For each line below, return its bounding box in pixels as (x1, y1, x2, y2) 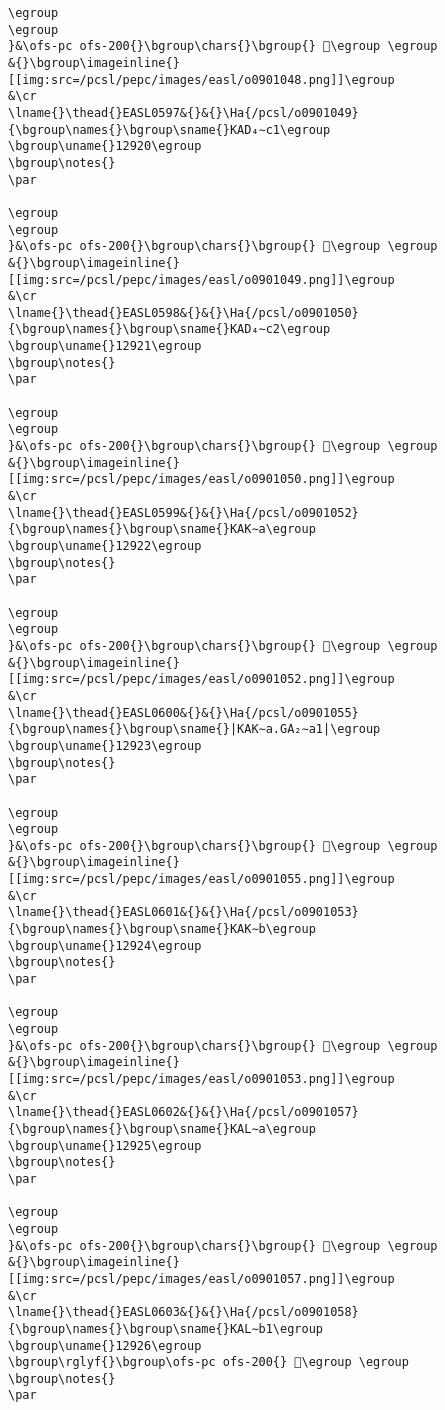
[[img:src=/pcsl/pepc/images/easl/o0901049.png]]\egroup (8, 272, 395, 287)
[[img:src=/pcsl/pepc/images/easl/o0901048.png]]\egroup (8, 72, 395, 87)
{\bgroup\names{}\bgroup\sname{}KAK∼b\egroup (8, 922, 316, 937)
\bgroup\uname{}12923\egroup (8, 738, 202, 753)
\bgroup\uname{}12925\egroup (8, 1138, 202, 1153)
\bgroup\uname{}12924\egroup (8, 938, 202, 953)
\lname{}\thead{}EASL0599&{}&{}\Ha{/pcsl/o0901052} (8, 505, 359, 520)
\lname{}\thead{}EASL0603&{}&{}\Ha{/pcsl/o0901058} (8, 1305, 359, 1320)
